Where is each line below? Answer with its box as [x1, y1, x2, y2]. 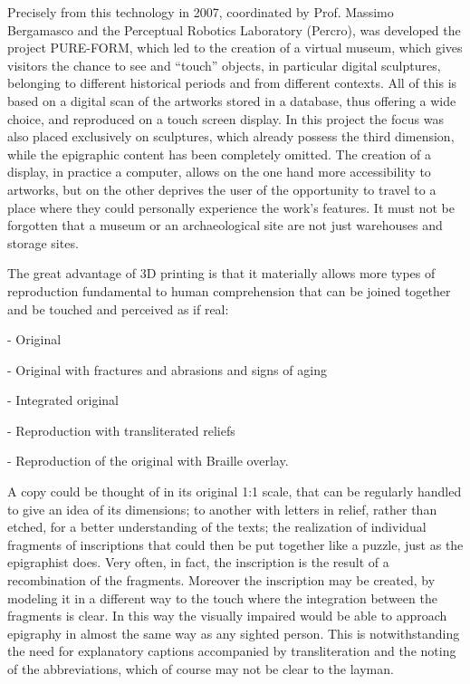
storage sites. [7, 233, 79, 252]
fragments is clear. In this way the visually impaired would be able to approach [7, 606, 447, 625]
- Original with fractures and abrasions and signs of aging [7, 360, 327, 379]
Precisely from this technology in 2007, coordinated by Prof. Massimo [7, 3, 394, 21]
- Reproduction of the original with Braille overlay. [7, 451, 289, 470]
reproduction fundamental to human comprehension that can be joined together [7, 281, 451, 300]
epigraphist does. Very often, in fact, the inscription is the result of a [7, 553, 389, 572]
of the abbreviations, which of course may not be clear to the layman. [7, 660, 394, 678]
